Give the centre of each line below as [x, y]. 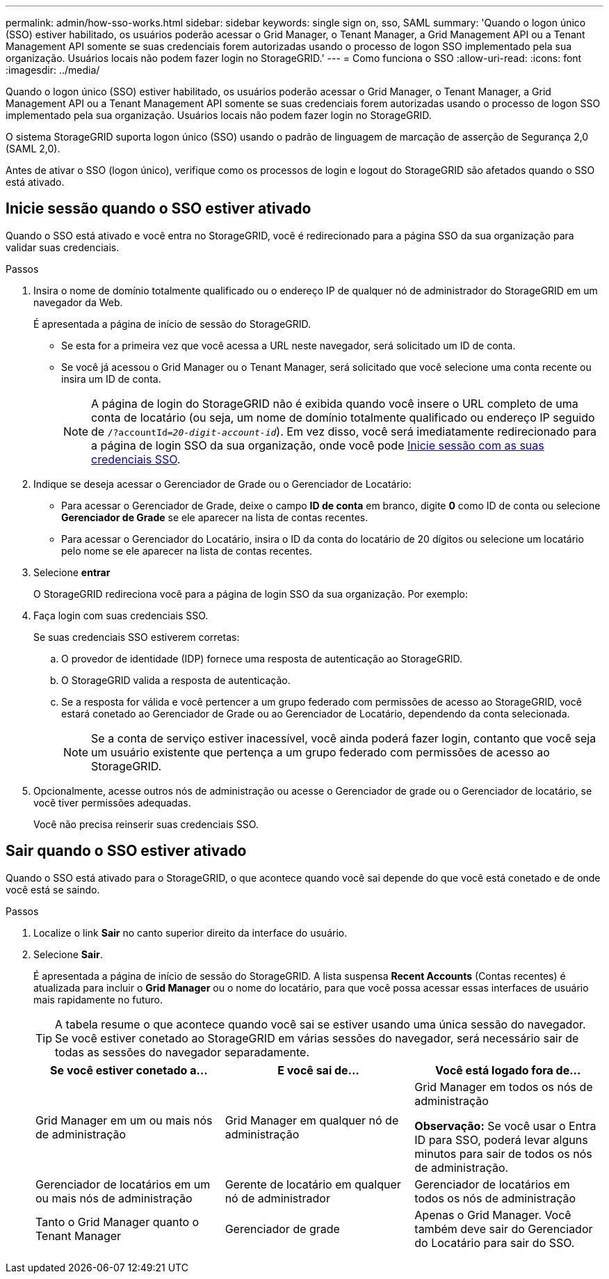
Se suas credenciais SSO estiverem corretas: [137, 637]
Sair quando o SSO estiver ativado [126, 851]
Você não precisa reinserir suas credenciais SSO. [146, 824]
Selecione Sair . [68, 954]
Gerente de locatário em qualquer [313, 1184]
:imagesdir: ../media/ [53, 70]
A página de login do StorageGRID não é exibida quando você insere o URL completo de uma [335, 403]
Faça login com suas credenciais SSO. [121, 615]
